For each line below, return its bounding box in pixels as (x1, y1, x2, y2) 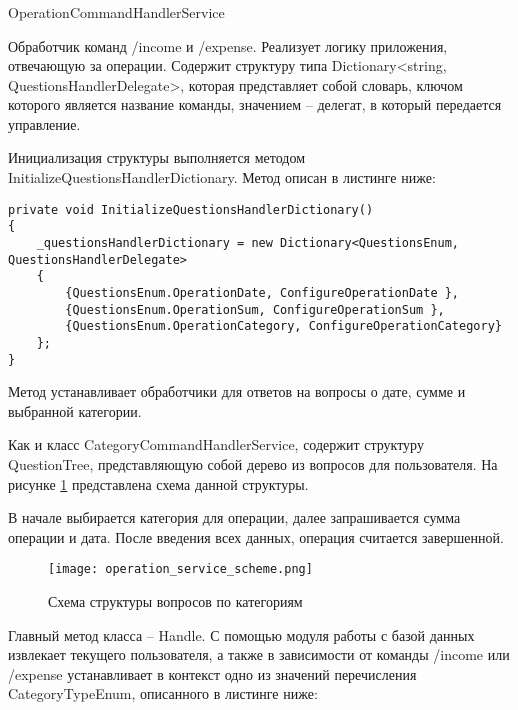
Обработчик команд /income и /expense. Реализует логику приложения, (8, 35, 448, 56)
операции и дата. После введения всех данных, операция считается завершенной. (8, 526, 504, 547)
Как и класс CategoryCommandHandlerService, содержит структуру (8, 434, 424, 455)
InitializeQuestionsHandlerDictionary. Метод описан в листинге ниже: (8, 167, 436, 188)
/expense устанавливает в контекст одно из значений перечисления (8, 663, 417, 684)
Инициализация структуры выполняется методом (8, 147, 306, 168)
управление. (8, 113, 81, 134)
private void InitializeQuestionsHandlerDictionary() (8, 202, 374, 217)
